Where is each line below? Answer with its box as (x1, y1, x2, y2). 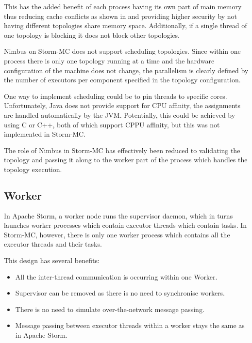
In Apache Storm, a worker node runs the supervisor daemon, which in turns (4, 210, 233, 220)
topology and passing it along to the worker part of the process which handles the (4, 155, 248, 165)
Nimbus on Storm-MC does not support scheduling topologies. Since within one (4, 46, 241, 56)
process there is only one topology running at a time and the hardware (4, 55, 215, 65)
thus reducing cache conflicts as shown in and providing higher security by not (4, 11, 237, 21)
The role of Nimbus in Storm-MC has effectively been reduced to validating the (4, 145, 240, 155)
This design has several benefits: (4, 255, 100, 265)
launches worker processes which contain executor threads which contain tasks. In (4, 220, 247, 230)
